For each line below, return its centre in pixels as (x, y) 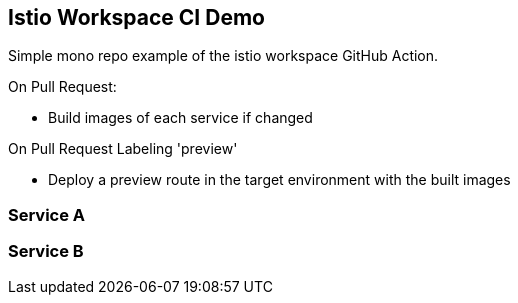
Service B (46, 251)
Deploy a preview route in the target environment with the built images (279, 180)
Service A (47, 214)
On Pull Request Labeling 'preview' (123, 149)
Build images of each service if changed (180, 118)
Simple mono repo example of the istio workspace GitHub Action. (223, 56)
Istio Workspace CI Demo (136, 17)
